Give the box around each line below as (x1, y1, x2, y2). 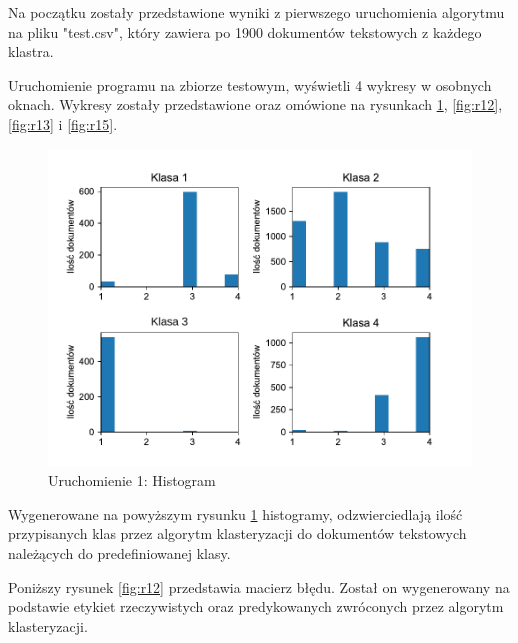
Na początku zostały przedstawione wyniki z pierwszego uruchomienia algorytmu (8, 2, 505, 22)
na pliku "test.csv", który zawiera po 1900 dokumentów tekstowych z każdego (8, 21, 482, 42)
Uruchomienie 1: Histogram (48, 470, 216, 491)
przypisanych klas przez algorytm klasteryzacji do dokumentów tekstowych (8, 523, 467, 544)
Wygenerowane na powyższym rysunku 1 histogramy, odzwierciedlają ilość (8, 503, 463, 524)
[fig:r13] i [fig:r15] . (8, 113, 118, 134)
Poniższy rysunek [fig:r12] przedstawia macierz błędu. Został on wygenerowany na (8, 576, 510, 597)
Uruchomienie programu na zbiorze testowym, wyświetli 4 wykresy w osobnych (8, 74, 492, 95)
